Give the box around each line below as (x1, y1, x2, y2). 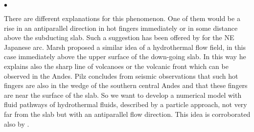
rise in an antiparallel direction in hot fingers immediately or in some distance (4, 22, 238, 33)
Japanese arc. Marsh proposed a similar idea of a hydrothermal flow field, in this (4, 42, 246, 52)
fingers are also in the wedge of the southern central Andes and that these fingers (4, 80, 248, 90)
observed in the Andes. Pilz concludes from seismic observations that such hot (4, 70, 238, 81)
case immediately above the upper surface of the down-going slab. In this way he (4, 51, 246, 62)
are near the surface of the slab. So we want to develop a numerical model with (4, 89, 242, 100)
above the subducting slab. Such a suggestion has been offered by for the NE (4, 32, 234, 43)
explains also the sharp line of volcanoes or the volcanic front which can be (4, 61, 229, 71)
